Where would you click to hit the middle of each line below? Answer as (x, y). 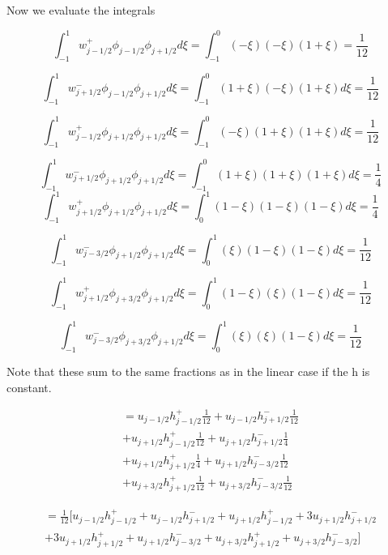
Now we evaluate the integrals (81, 10)
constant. (29, 387)
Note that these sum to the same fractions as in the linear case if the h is (188, 371)
